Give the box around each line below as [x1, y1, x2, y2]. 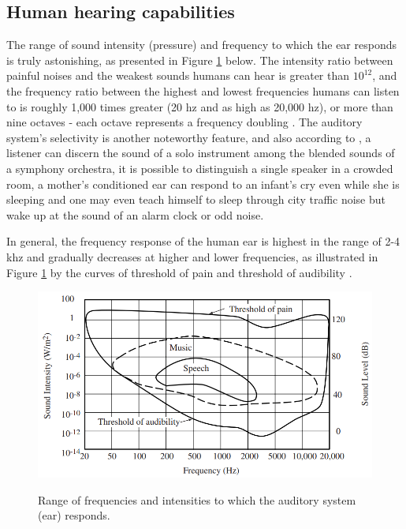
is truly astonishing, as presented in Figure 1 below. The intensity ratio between [6, 51, 393, 68]
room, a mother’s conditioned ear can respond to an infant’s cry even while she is [6, 175, 400, 192]
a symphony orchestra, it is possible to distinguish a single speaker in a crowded [6, 159, 393, 176]
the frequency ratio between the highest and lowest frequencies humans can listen [6, 82, 400, 99]
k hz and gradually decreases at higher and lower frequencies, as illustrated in [6, 248, 378, 264]
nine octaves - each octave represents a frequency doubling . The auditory [6, 114, 363, 130]
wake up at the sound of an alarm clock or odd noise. [6, 206, 264, 223]
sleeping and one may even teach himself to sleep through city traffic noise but [6, 191, 386, 208]
